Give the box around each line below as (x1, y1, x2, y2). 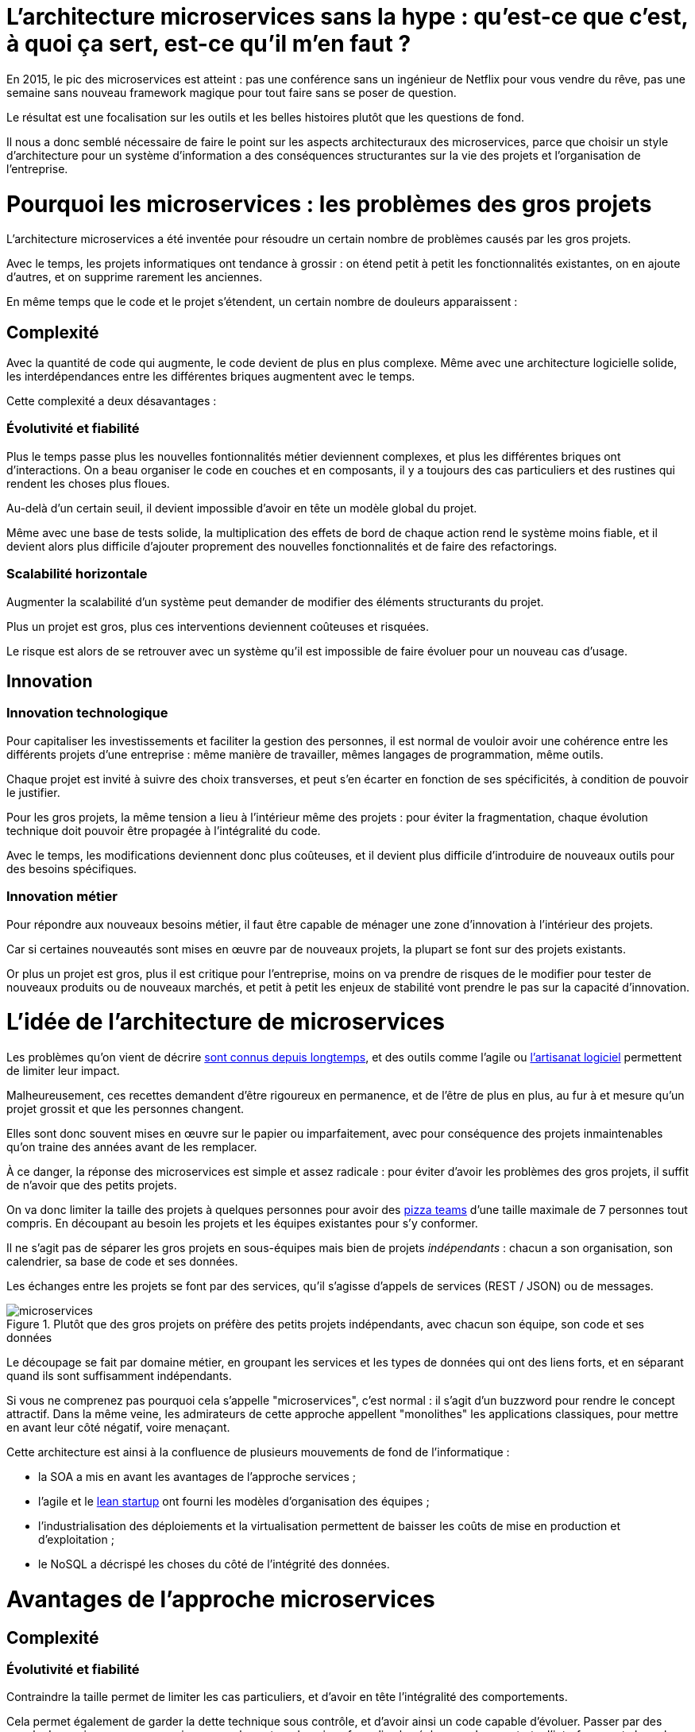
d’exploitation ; (38, 1533, 114, 1547)
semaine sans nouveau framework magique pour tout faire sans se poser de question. (6, 85, 457, 99)
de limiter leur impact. (6, 1064, 120, 1078)
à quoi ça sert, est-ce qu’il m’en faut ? (6, 30, 411, 57)
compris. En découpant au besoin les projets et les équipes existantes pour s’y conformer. (6, 1216, 478, 1231)
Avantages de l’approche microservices (6, 1585, 435, 1613)
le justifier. (6, 785, 60, 799)
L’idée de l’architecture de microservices (6, 1008, 446, 1036)
